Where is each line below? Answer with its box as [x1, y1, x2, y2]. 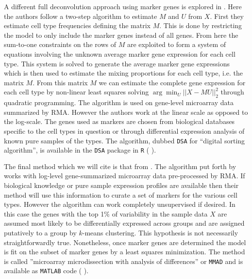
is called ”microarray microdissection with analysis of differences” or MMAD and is [4, 256, 243, 266]
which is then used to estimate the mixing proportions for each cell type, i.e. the [4, 68, 243, 78]
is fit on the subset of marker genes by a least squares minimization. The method [4, 247, 245, 257]
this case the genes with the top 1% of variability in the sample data [4, 208, 208, 218]
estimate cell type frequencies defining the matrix [4, 20, 151, 31]
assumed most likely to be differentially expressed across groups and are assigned [4, 218, 245, 228]
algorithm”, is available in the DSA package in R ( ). [4, 145, 156, 155]
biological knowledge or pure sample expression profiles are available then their [4, 180, 239, 190]
